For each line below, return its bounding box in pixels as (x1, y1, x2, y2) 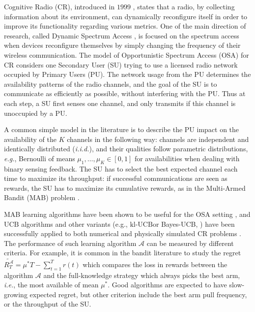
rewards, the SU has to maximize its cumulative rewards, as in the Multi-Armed (4, 182, 246, 193)
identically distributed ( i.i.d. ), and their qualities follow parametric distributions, (4, 143, 248, 154)
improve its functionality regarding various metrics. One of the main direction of (4, 21, 246, 31)
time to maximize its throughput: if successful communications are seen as (4, 173, 227, 183)
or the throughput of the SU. (4, 299, 91, 309)
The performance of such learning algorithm (4, 238, 137, 248)
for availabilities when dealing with (134, 153, 240, 163)
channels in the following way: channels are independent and (67, 134, 249, 144)
